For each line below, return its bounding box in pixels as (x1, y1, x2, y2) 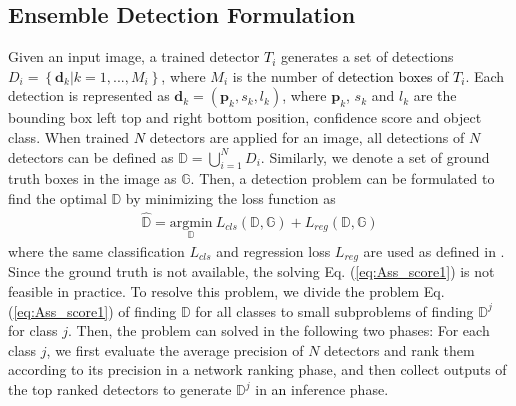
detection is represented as (8, 85, 170, 106)
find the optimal (8, 187, 107, 208)
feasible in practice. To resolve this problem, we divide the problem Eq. (8, 281, 445, 302)
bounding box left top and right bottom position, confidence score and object (8, 107, 482, 128)
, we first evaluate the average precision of (46, 339, 304, 360)
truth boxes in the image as (8, 168, 177, 189)
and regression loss (216, 241, 331, 262)
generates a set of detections (281, 46, 454, 67)
